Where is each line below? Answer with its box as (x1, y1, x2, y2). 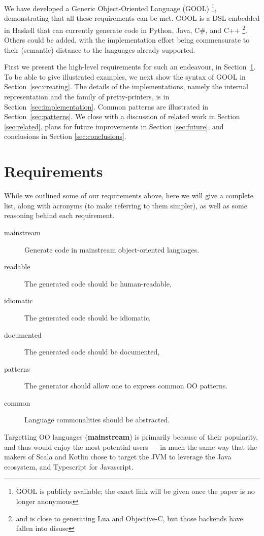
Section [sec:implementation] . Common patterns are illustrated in (4, 101, 209, 112)
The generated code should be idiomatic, (24, 312, 151, 323)
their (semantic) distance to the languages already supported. (4, 44, 195, 55)
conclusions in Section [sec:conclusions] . (4, 131, 126, 141)
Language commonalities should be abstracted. (24, 414, 170, 425)
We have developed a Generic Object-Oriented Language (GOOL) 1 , (4, 2, 217, 13)
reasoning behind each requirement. (4, 210, 115, 221)
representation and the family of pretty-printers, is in (4, 91, 170, 102)
